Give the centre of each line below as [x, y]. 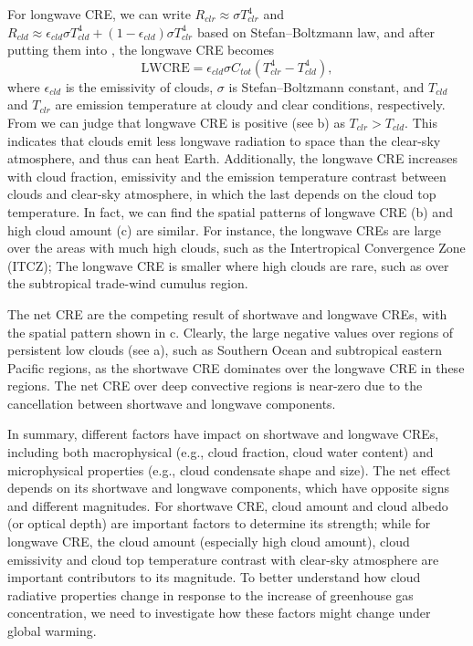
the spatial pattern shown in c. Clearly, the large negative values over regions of [231, 332]
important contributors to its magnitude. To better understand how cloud [214, 577]
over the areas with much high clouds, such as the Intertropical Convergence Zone [236, 248]
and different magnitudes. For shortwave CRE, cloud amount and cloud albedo [228, 505]
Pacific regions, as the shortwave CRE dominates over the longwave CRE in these [236, 367]
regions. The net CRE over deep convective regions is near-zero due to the [215, 386]
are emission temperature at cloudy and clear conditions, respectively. [250, 104]
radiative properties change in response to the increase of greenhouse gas [210, 594]
